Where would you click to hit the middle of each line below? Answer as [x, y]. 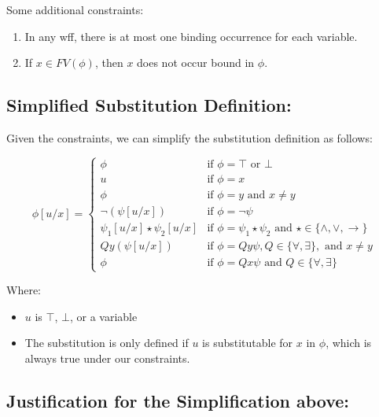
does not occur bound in [196, 63]
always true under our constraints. [107, 358]
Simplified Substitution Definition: [149, 105]
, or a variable [103, 316]
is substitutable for [248, 343]
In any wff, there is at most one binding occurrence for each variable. [191, 36]
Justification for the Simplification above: [178, 400]
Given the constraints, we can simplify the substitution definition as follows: [189, 137]
